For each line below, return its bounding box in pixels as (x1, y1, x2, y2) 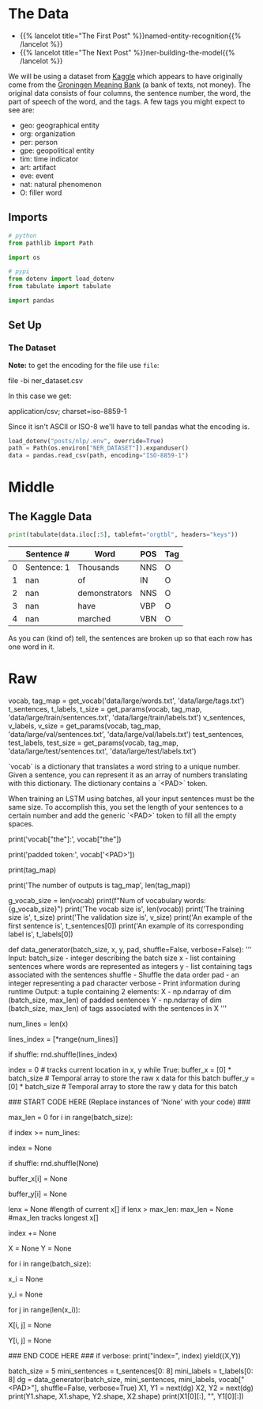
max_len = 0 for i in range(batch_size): (8, 1113, 133, 1122)
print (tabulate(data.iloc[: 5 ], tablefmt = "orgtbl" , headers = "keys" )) (8, 531, 239, 539)
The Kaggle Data (8, 510, 92, 523)
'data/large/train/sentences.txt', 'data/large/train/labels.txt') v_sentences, (8, 713, 246, 722)
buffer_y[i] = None (8, 1189, 67, 1198)
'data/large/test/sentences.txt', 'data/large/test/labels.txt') (8, 746, 197, 756)
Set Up (8, 318, 42, 332)
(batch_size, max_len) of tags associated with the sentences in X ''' (8, 1004, 227, 1013)
